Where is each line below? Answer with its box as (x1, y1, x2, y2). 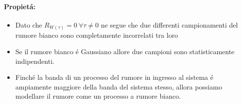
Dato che (15, 19, 42, 30)
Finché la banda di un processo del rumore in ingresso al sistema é (15, 72, 213, 82)
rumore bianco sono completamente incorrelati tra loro (15, 30, 178, 40)
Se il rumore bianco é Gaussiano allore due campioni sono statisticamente (15, 46, 235, 56)
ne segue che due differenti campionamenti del (101, 19, 238, 30)
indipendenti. (15, 56, 54, 66)
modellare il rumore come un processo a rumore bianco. (15, 91, 181, 101)
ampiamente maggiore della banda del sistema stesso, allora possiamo (15, 81, 223, 91)
